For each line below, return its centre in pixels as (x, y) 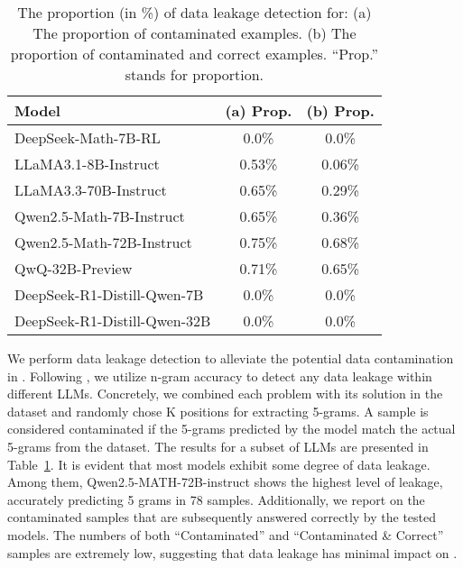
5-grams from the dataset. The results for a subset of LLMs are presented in (218, 446)
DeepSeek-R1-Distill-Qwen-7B (109, 294)
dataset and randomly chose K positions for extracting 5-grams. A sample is (218, 411)
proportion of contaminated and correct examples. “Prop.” (194, 54)
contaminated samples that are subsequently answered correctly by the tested (222, 517)
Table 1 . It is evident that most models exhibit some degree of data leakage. (219, 464)
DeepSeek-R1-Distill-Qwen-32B (113, 321)
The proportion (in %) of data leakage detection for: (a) (194, 12)
